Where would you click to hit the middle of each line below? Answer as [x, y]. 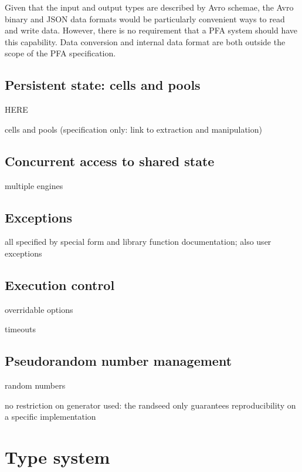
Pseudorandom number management [118, 361]
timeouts [20, 329]
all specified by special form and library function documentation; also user [138, 242]
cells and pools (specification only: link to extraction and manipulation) [133, 129]
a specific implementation [50, 417]
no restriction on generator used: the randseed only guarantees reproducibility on [150, 405]
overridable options [39, 309]
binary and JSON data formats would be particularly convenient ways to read [145, 18]
